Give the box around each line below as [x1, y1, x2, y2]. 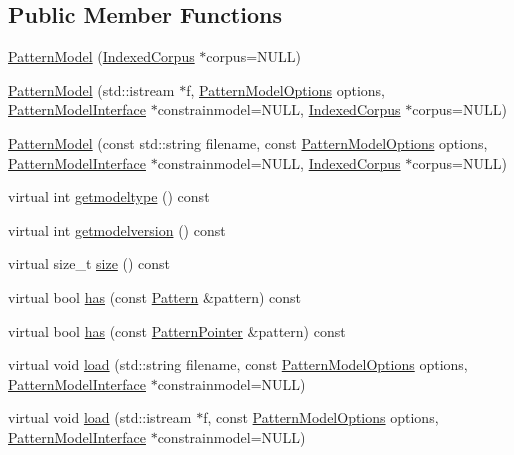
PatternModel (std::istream [8, 79, 175, 100]
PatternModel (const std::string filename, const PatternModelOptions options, [8, 132, 488, 153]
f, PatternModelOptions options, [186, 79, 385, 100]
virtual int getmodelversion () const [8, 219, 226, 240]
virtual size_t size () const [8, 253, 171, 274]
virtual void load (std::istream [8, 407, 192, 428]
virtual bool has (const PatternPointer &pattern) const [8, 320, 346, 341]
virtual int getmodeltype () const [8, 186, 210, 207]
